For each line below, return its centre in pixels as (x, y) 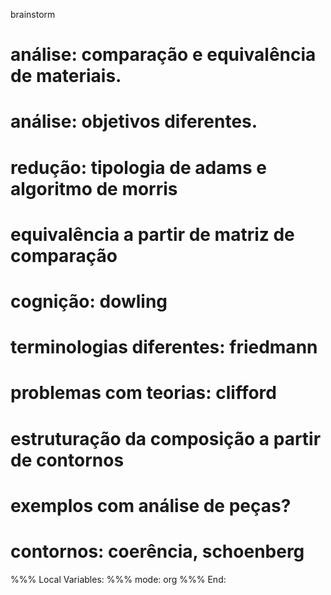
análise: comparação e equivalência (163, 55)
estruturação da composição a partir (166, 438)
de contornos (67, 460)
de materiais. (66, 76)
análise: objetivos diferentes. (134, 121)
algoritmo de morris (94, 188)
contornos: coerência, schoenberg (157, 551)
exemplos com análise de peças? (151, 505)
